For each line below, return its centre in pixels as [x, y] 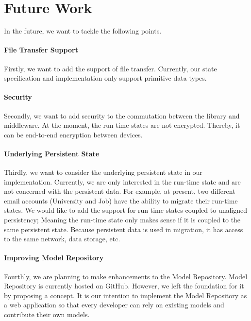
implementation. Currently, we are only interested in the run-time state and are [122, 181]
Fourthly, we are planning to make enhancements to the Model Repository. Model [126, 276]
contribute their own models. [47, 314]
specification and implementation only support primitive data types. [105, 78]
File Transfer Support [41, 50]
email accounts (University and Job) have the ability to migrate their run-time [121, 200]
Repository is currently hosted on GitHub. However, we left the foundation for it [124, 286]
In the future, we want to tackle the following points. [83, 31]
